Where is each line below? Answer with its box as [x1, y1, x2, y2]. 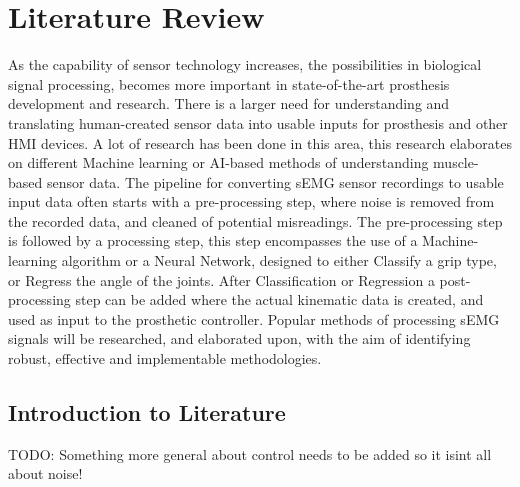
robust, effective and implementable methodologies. [8, 348, 322, 369]
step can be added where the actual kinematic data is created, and [75, 289, 484, 310]
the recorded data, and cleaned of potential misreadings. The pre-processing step [8, 210, 503, 231]
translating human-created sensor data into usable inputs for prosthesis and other [8, 112, 508, 133]
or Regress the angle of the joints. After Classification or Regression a [8, 269, 435, 290]
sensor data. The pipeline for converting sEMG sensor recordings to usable [46, 171, 504, 192]
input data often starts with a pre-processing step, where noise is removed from [8, 191, 495, 212]
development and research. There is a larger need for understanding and [8, 93, 450, 114]
